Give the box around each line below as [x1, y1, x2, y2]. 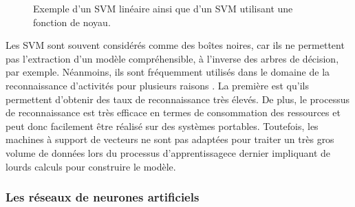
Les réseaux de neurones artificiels [6, 188, 200, 206]
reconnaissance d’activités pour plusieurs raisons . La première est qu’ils [6, 78, 309, 92]
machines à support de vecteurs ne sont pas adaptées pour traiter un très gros [6, 132, 334, 146]
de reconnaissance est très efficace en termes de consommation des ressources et [6, 105, 341, 120]
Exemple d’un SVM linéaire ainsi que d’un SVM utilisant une [33, 1, 293, 15]
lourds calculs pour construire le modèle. [6, 159, 176, 173]
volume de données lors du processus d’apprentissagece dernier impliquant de [6, 145, 331, 160]
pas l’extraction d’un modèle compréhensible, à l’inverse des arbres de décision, [6, 51, 339, 65]
